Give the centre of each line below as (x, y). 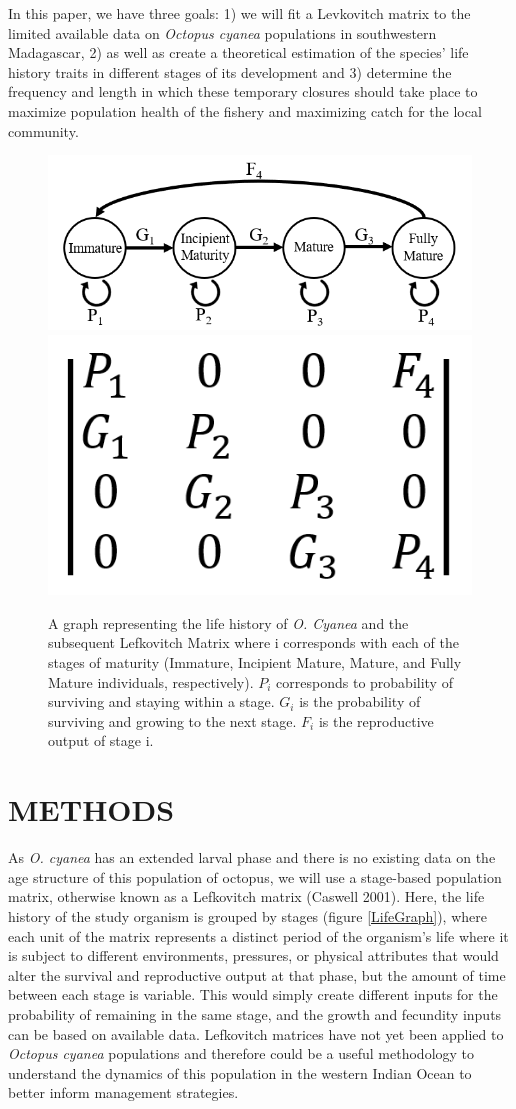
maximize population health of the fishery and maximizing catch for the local (245, 110)
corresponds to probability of (364, 681)
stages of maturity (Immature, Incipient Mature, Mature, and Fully (255, 662)
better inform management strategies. (123, 1092)
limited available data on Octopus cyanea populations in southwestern (222, 32)
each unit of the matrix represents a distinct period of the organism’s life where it (258, 935)
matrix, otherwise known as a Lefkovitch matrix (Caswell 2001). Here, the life (246, 896)
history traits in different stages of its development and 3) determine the (230, 71)
